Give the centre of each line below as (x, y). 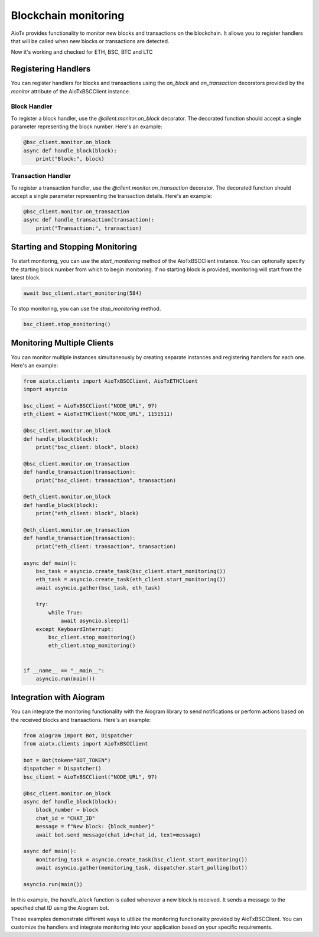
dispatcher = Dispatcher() (62, 769)
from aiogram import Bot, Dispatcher (78, 735)
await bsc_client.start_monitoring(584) (82, 293)
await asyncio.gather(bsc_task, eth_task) (98, 588)
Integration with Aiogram (58, 697)
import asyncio (45, 389)
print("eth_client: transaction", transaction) (106, 546)
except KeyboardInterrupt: (75, 629)
